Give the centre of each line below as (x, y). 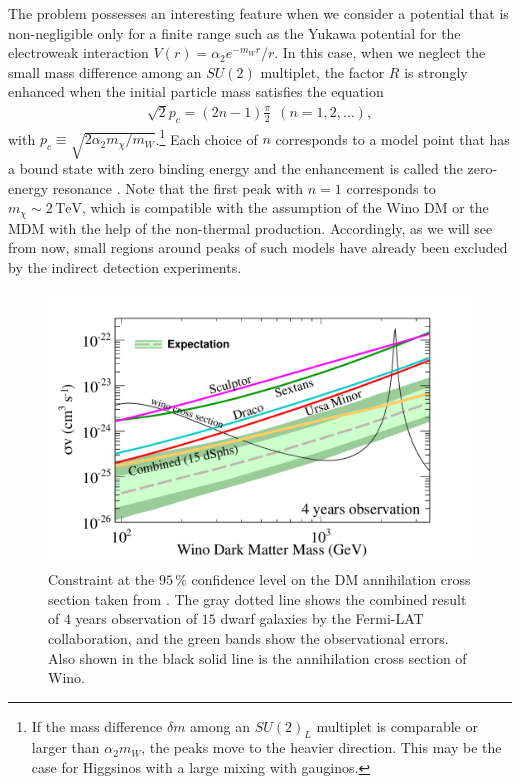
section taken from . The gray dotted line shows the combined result (257, 598)
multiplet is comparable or (397, 725)
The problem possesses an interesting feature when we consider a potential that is (258, 13)
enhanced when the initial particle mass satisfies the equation (196, 91)
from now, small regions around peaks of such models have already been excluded (258, 247)
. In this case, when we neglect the (380, 52)
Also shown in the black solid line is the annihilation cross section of (257, 657)
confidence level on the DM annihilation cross (331, 579)
